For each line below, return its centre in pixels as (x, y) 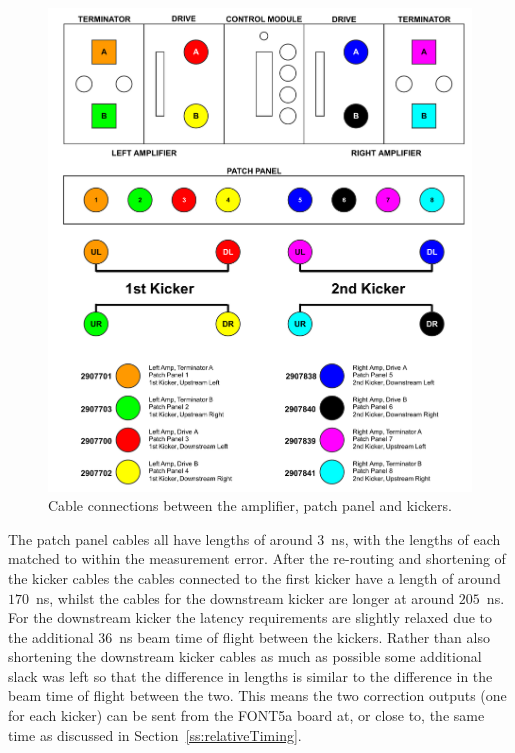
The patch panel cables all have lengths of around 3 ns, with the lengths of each (254, 538)
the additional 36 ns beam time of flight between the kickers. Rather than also (249, 636)
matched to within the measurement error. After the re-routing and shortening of (257, 558)
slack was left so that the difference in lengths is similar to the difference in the (250, 675)
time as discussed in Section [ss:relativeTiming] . (155, 734)
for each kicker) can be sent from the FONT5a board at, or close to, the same (246, 715)
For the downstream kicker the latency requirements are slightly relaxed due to (250, 617)
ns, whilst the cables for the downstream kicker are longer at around (245, 597)
